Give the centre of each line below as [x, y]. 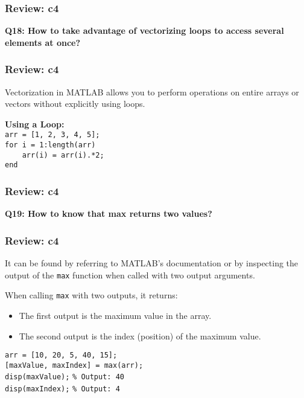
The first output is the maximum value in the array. [115, 315]
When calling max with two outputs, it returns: [91, 295]
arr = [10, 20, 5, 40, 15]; [61, 355]
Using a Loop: [35, 124]
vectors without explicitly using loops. [75, 104]
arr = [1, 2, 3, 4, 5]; [52, 135]
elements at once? [43, 42]
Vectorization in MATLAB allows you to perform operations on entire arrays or [152, 91]
